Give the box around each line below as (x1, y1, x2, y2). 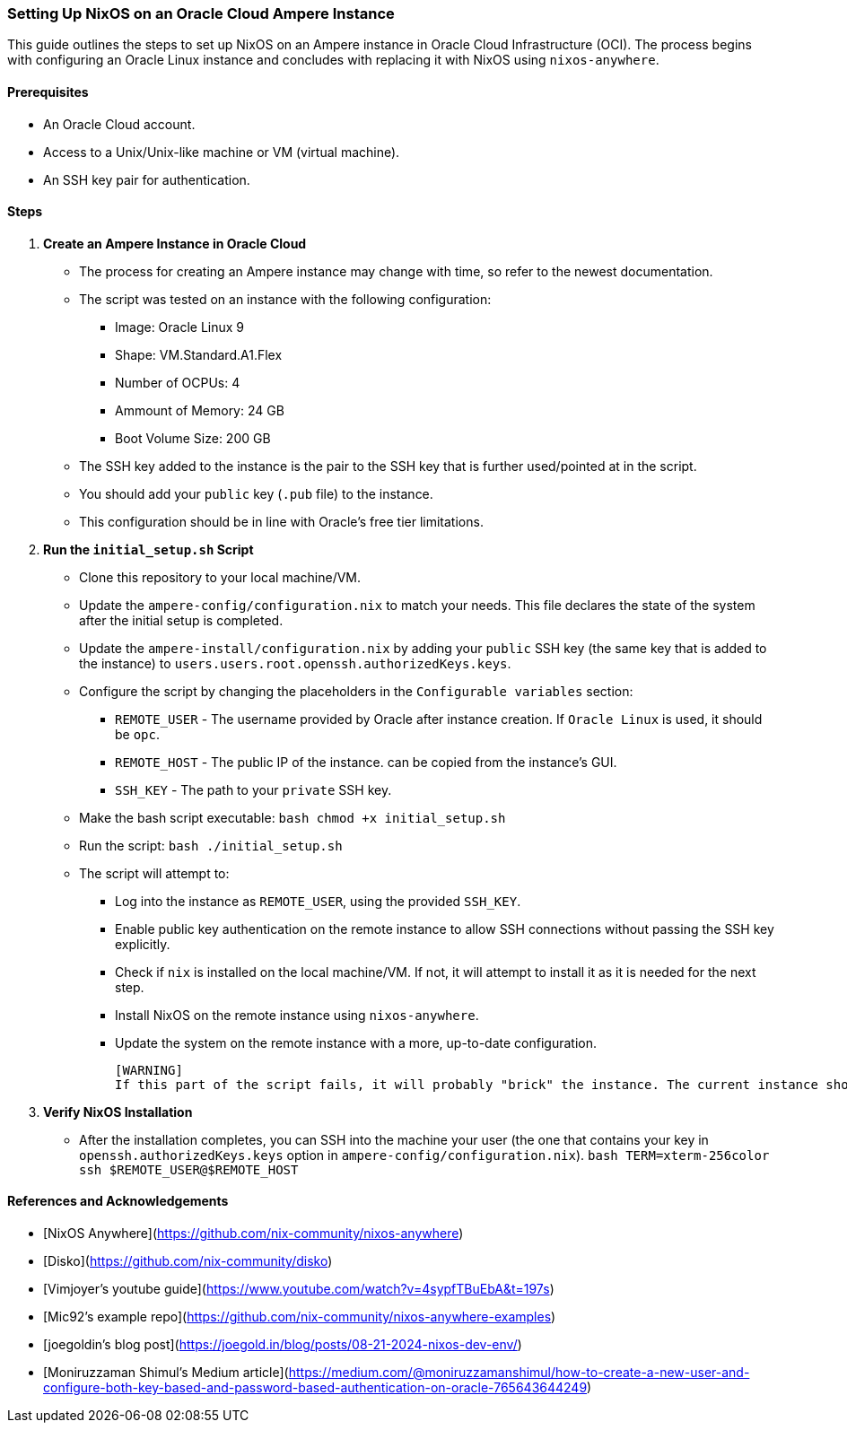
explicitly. (115, 936, 170, 952)
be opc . (115, 726, 161, 742)
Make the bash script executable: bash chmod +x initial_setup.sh (79, 809, 506, 825)
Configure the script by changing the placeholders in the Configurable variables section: (79, 683, 633, 699)
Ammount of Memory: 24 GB (115, 402, 284, 418)
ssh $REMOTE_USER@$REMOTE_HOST (79, 1162, 299, 1177)
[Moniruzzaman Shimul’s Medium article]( (43, 1365, 289, 1381)
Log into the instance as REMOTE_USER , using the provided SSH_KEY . (115, 893, 521, 909)
